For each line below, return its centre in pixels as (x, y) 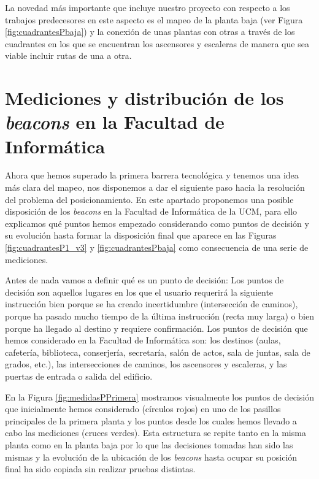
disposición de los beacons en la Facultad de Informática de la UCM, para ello (151, 211)
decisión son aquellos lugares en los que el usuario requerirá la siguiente (139, 292)
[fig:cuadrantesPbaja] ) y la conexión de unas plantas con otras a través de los (150, 32)
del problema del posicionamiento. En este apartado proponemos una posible (149, 199)
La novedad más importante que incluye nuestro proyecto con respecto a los (148, 7)
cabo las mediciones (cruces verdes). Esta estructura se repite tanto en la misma (156, 433)
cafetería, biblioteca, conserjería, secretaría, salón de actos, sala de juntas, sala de (158, 352)
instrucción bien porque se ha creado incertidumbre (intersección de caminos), (152, 304)
